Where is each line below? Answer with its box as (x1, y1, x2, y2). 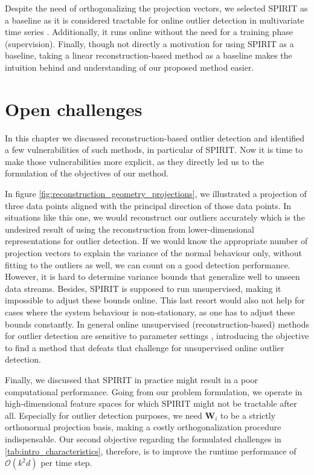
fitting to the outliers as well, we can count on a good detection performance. (5, 258, 290, 271)
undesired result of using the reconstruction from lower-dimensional (5, 222, 254, 235)
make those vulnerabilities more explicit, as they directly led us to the (5, 155, 264, 167)
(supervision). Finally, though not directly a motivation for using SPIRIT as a (5, 37, 294, 50)
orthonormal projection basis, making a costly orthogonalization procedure (5, 421, 281, 433)
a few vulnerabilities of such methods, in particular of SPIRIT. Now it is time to (5, 143, 303, 156)
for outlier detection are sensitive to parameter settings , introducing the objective (5, 329, 309, 342)
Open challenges (5, 96, 143, 121)
